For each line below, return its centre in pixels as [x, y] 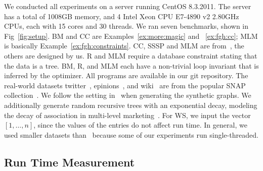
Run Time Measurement [70, 162]
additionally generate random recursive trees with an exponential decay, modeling [131, 105]
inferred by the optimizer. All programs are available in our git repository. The [126, 75]
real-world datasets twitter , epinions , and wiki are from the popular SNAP [125, 85]
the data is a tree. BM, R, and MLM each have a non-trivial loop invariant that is [131, 65]
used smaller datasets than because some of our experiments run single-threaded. [131, 134]
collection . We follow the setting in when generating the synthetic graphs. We [128, 95]
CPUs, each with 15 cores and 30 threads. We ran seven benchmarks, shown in [126, 26]
